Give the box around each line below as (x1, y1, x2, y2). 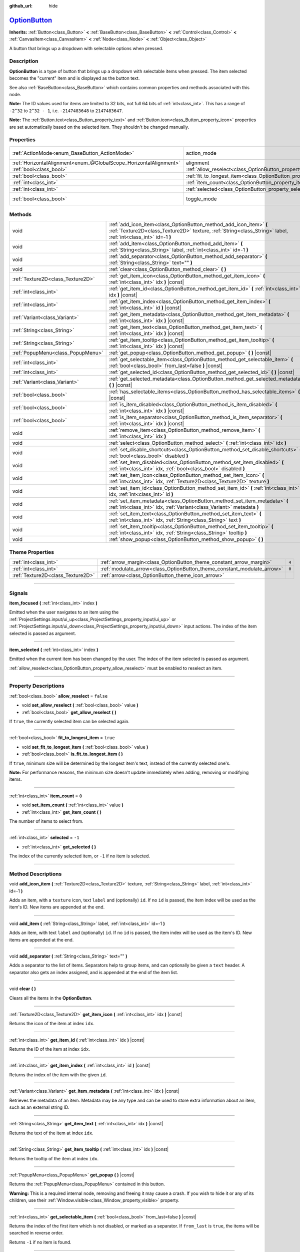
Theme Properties (9, 548, 54, 555)
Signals (9, 589, 28, 596)
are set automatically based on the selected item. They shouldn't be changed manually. (9, 124, 189, 130)
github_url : (9, 3, 32, 9)
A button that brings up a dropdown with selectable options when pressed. (9, 45, 163, 51)
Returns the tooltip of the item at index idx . (9, 1155, 99, 1161)
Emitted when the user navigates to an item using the (9, 609, 119, 615)
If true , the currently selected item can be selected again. (9, 719, 130, 724)
